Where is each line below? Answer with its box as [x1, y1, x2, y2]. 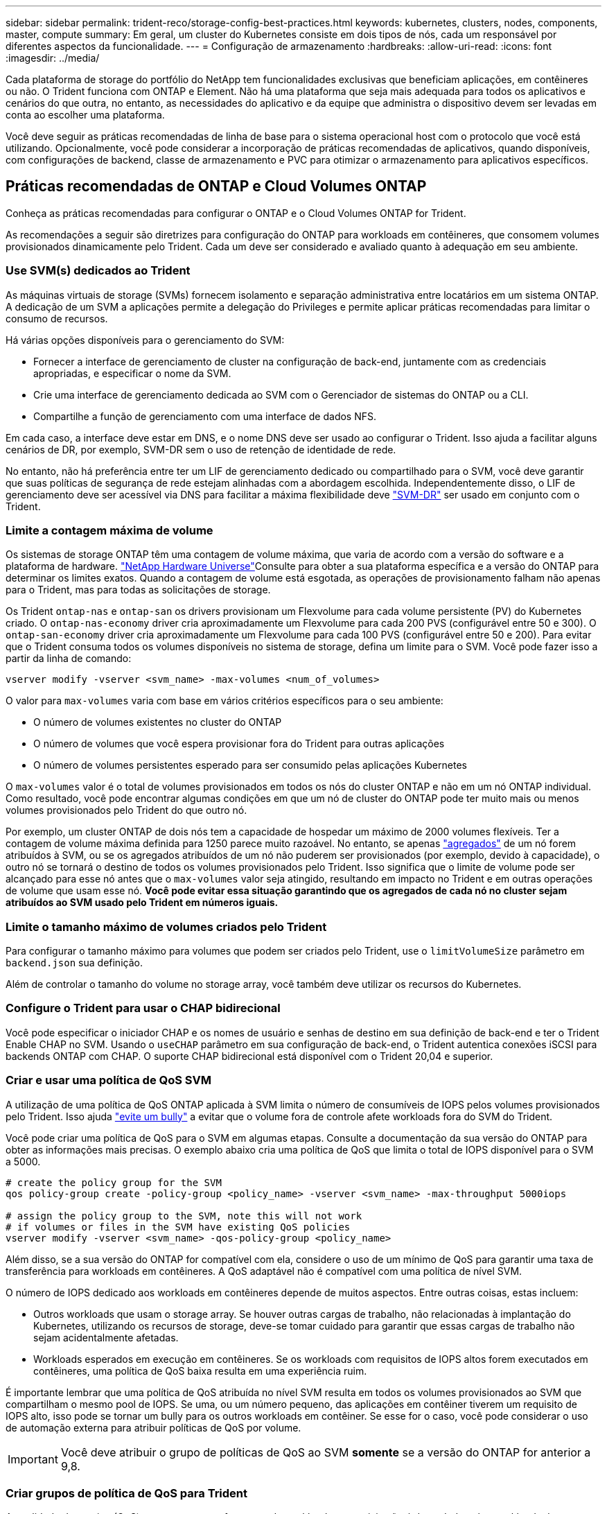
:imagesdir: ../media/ [6, 52, 100, 64]
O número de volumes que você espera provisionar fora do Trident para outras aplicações [33, 738, 445, 750]
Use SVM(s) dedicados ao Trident [6, 263, 191, 278]
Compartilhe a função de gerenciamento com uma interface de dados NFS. [33, 410, 376, 422]
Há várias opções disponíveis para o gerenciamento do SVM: [6, 333, 285, 346]
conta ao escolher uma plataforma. [6, 109, 165, 121]
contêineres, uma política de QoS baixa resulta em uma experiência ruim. [33, 1364, 367, 1377]
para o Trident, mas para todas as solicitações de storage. [6, 584, 271, 596]
